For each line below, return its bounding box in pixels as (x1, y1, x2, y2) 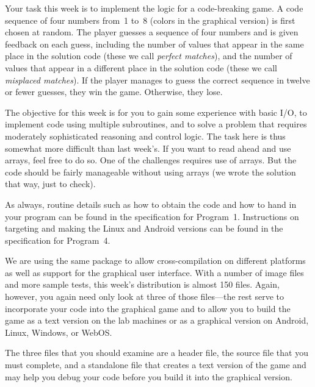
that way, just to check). (5, 177, 96, 190)
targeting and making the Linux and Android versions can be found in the (5, 222, 283, 235)
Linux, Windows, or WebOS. (5, 325, 112, 338)
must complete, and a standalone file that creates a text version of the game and (5, 358, 306, 371)
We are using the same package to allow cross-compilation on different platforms (5, 254, 306, 267)
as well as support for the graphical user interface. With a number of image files (5, 266, 304, 279)
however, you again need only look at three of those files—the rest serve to (5, 290, 284, 303)
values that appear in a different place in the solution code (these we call (5, 61, 277, 74)
